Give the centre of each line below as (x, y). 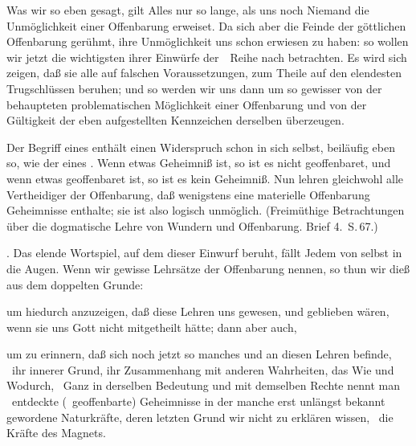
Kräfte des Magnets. (56, 433)
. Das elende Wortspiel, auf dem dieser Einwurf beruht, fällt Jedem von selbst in (204, 253)
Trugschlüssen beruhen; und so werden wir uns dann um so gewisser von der (194, 88)
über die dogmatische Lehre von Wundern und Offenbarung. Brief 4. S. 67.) (192, 225)
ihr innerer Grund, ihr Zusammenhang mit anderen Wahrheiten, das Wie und (203, 369)
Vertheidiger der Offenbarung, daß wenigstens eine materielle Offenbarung (188, 194)
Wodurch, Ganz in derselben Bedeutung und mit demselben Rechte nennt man (203, 385)
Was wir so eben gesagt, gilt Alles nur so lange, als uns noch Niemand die (188, 10)
